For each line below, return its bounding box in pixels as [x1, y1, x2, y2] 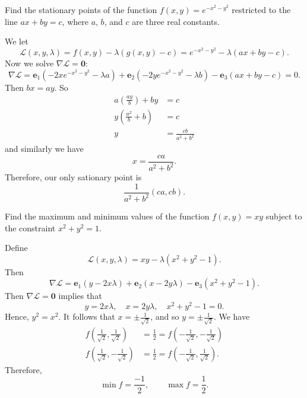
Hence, [5, 310, 29, 323]
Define [5, 241, 28, 254]
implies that [58, 289, 102, 302]
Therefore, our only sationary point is [5, 171, 142, 183]
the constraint [5, 221, 56, 234]
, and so [150, 310, 179, 323]
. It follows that [58, 310, 115, 323]
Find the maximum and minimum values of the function [5, 210, 210, 222]
